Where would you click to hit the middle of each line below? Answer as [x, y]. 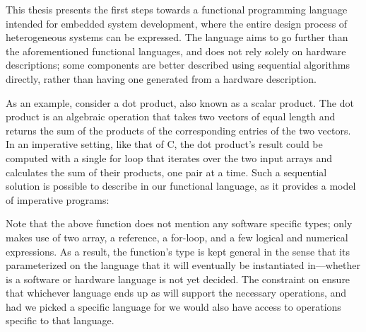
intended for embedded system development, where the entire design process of [177, 23]
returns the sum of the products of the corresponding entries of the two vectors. [178, 130]
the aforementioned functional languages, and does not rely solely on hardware [176, 51]
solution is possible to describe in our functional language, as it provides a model [181, 186]
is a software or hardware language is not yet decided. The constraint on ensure [178, 279]
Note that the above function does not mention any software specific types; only [179, 223]
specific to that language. [60, 320]
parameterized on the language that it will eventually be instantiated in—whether [183, 265]
